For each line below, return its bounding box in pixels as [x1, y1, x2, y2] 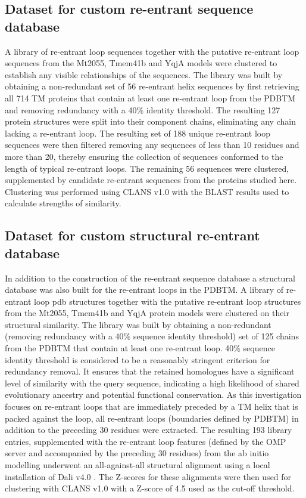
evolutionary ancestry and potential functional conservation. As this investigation [5, 388, 302, 401]
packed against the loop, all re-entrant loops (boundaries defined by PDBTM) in [5, 412, 299, 424]
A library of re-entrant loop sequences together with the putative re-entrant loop [5, 45, 299, 57]
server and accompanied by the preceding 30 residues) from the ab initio [5, 447, 269, 459]
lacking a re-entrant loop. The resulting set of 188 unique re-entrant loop [5, 126, 271, 139]
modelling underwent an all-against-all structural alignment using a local [5, 459, 270, 471]
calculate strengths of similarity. [5, 197, 121, 209]
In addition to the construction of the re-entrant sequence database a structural [5, 271, 295, 284]
